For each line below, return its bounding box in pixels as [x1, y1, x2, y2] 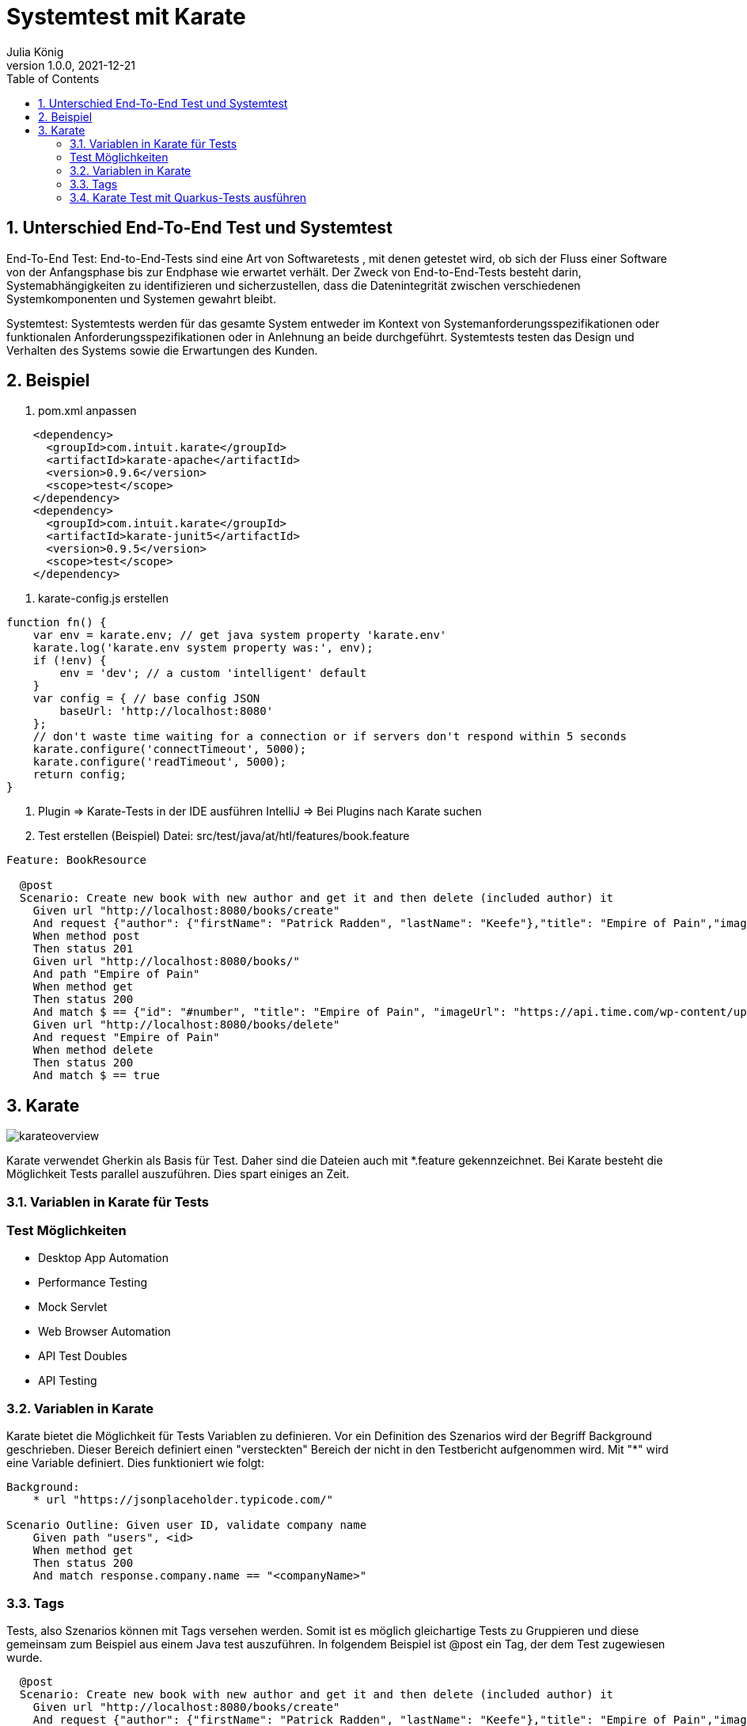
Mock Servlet [38, 1300, 108, 1314]
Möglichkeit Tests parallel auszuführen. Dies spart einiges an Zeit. [6, 1167, 350, 1181]
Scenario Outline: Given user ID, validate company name [6, 1519, 367, 1532]
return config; [32, 768, 127, 781]
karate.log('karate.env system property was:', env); [32, 641, 373, 655]
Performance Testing [38, 1275, 147, 1290]
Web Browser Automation [38, 1325, 171, 1339]
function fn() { [6, 616, 107, 629]
